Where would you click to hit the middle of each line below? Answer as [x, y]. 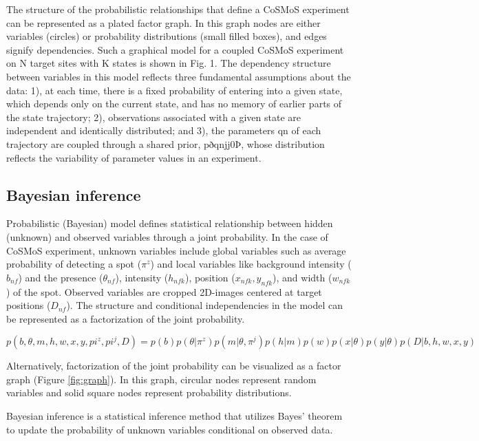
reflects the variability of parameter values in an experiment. [134, 157]
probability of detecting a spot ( [74, 264]
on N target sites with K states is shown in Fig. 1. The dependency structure [169, 63]
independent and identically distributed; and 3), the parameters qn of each [164, 130]
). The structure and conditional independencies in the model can [205, 305]
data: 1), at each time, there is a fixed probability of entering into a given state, [174, 90]
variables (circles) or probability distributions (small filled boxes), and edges [167, 36]
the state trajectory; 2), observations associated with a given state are [153, 117]
